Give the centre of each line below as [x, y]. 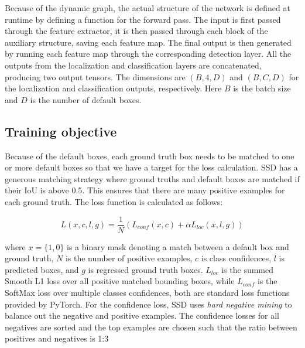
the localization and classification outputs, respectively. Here [113, 88]
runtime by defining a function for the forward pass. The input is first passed [143, 19]
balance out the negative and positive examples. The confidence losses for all [142, 315]
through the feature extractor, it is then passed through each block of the [136, 31]
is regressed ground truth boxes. [145, 269]
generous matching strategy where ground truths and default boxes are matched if [152, 178]
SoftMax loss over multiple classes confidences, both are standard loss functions [147, 292]
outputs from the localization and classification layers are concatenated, [133, 65]
